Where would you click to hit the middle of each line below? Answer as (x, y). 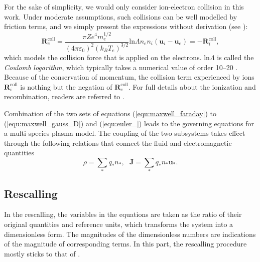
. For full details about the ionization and (192, 86)
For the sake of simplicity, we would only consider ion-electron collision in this (124, 7)
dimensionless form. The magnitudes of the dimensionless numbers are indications (130, 234)
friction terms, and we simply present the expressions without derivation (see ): (126, 26)
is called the (235, 57)
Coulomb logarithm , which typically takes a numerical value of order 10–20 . (121, 67)
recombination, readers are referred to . (64, 96)
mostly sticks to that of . (42, 253)
